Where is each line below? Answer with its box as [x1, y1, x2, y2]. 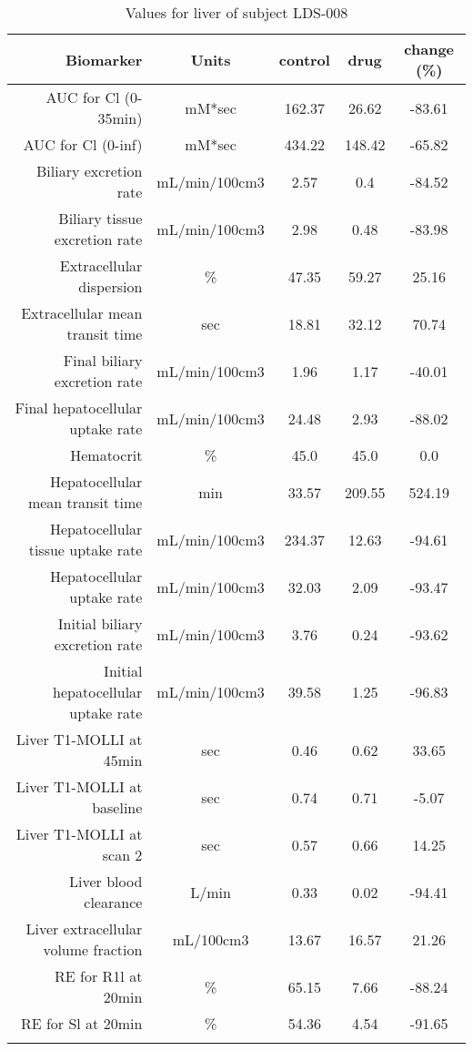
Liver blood [69, 871, 143, 892]
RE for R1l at [55, 965, 143, 986]
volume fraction [43, 939, 143, 960]
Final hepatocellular [15, 397, 143, 418]
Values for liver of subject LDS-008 [125, 2, 348, 23]
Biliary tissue [58, 208, 143, 229]
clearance [84, 892, 143, 913]
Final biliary [63, 350, 143, 371]
